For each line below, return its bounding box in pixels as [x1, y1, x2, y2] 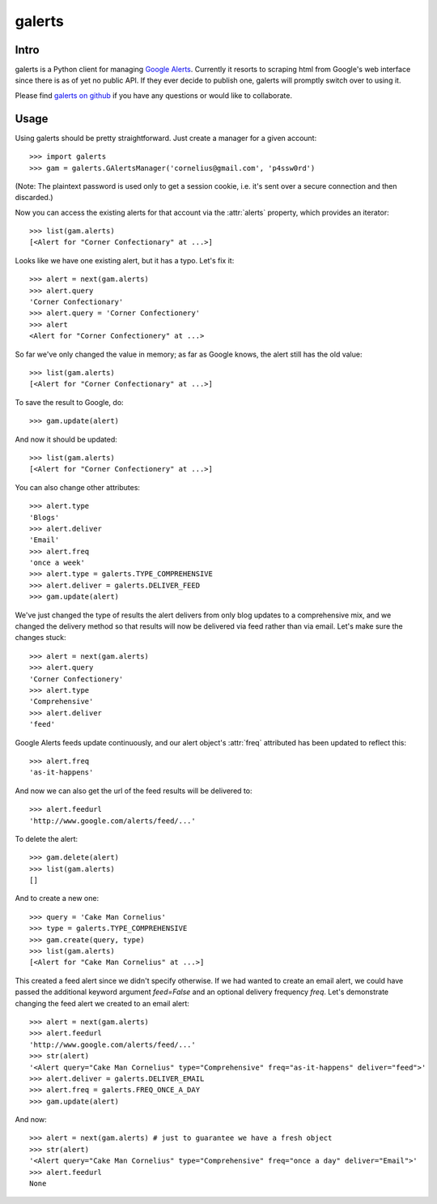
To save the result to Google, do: [15, 397, 125, 407]
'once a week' [29, 558, 85, 567]
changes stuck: [15, 633, 66, 643]
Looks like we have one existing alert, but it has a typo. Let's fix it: [15, 255, 235, 265]
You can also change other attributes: [15, 482, 141, 492]
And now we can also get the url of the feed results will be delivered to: [15, 786, 252, 796]
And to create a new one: [15, 894, 100, 903]
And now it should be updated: [15, 434, 117, 444]
